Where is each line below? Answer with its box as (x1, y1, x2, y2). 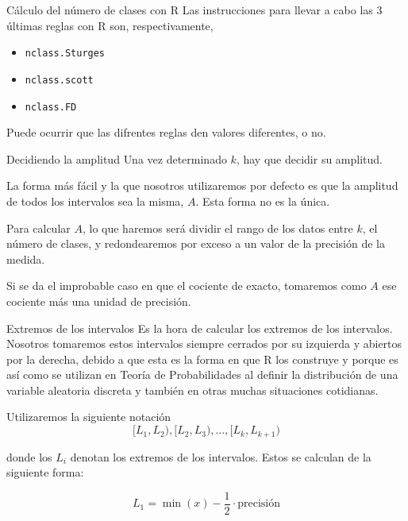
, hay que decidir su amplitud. (236, 150, 383, 167)
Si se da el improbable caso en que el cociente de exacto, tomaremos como (6, 277, 367, 294)
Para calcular (6, 219, 71, 236)
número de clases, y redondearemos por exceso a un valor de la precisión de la (6, 235, 385, 252)
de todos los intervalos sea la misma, (6, 192, 184, 209)
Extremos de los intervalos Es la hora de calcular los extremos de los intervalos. (6, 319, 393, 336)
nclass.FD (25, 101, 77, 113)
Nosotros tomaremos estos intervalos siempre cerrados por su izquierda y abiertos (6, 335, 402, 352)
